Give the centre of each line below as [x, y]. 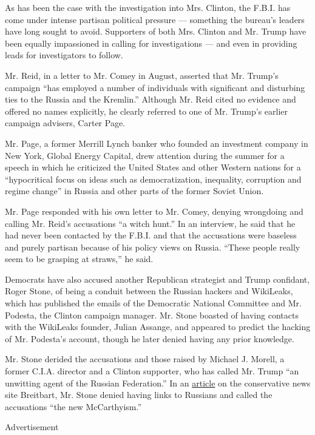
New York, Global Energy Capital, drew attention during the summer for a [145, 155]
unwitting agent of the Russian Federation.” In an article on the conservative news [158, 383]
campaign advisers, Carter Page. [65, 123]
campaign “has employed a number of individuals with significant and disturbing [155, 87]
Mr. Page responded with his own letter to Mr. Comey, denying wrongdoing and [154, 211]
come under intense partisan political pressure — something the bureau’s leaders [155, 19]
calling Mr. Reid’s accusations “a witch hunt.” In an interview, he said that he [150, 223]
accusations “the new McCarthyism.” [73, 406]
